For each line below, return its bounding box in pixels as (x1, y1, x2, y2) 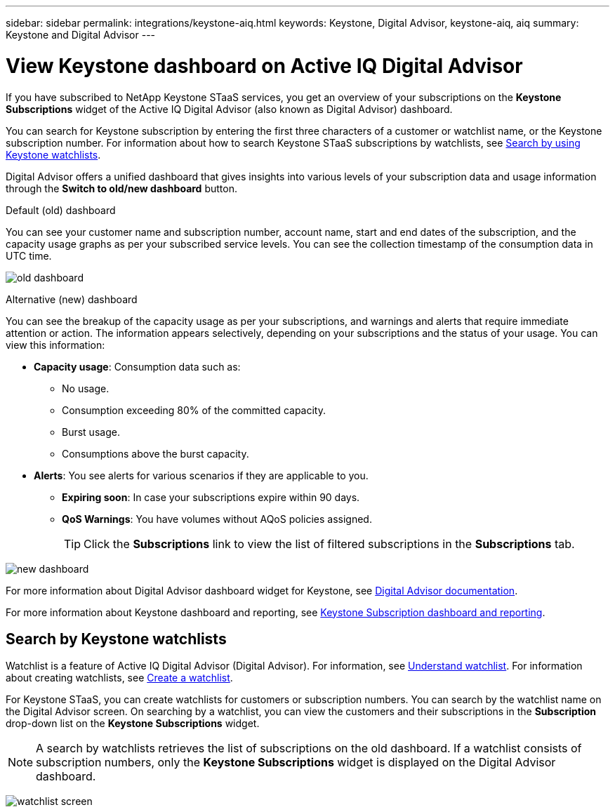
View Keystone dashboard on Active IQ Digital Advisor (6, 53, 523, 78)
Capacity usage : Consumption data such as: (34, 360, 241, 373)
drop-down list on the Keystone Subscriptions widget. (6, 717, 260, 730)
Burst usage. (62, 425, 120, 438)
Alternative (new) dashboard (6, 293, 138, 305)
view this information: (6, 338, 105, 351)
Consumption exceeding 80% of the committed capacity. (62, 404, 326, 416)
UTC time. (6, 249, 52, 262)
